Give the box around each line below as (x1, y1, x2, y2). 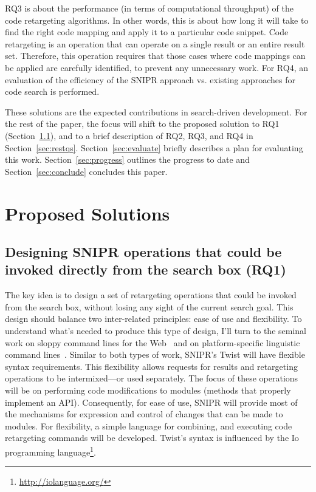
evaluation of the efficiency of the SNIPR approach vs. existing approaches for (5, 73, 295, 86)
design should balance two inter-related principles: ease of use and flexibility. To (5, 312, 302, 325)
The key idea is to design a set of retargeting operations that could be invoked (5, 289, 297, 301)
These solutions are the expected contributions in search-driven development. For (5, 105, 307, 118)
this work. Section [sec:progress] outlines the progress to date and (5, 153, 250, 166)
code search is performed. (5, 85, 100, 98)
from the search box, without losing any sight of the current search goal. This (5, 300, 294, 313)
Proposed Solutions (5, 200, 170, 225)
